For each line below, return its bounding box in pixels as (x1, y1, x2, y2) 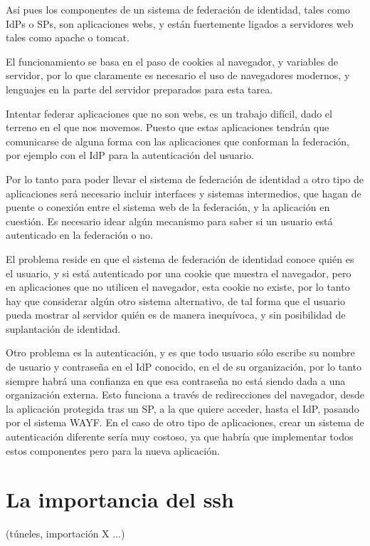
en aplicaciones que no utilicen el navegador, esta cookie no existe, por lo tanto (6, 279, 350, 294)
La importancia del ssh (6, 485, 234, 514)
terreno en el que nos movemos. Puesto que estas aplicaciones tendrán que (6, 120, 329, 135)
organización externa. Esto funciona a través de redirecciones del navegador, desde (6, 387, 364, 402)
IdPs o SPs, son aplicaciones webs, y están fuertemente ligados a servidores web (6, 16, 354, 31)
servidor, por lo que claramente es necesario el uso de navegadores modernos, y (6, 68, 350, 83)
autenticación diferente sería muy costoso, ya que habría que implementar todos (6, 429, 354, 444)
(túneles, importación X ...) (6, 526, 125, 541)
